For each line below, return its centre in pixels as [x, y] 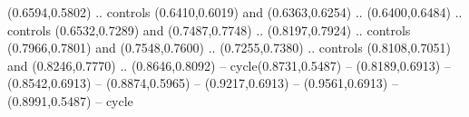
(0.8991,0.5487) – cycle [70, 100]
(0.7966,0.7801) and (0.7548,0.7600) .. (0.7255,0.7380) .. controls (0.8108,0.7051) [229, 48]
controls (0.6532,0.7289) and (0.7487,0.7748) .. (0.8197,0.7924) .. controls [209, 29]
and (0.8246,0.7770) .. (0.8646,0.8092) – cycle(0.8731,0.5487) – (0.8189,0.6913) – [229, 65]
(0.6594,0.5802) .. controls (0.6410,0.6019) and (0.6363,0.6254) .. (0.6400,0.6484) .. [235, 12]
